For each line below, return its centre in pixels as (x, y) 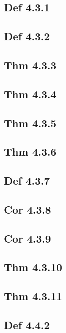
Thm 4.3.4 (30, 94)
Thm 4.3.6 (30, 152)
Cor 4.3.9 (28, 238)
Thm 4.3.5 (30, 123)
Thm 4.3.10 (33, 267)
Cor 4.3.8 (28, 209)
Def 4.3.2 (27, 36)
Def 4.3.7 (27, 180)
